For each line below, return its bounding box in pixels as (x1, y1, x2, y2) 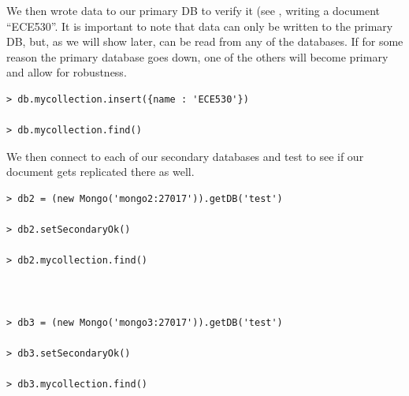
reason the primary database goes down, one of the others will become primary (6, 48, 389, 65)
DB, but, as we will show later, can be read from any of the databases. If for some (6, 33, 403, 50)
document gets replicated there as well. (6, 163, 195, 180)
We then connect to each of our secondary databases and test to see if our (6, 148, 364, 164)
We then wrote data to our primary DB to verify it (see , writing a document (6, 2, 380, 18)
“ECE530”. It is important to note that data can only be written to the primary (6, 17, 393, 34)
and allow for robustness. (6, 64, 127, 80)
